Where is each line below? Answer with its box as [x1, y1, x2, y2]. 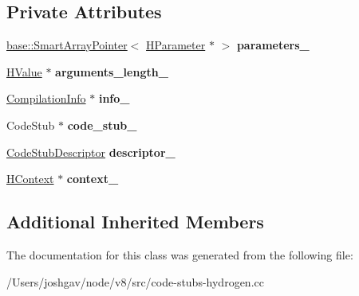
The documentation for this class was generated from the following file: [6, 246, 353, 263]
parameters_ [236, 37, 310, 53]
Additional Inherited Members [6, 209, 264, 234]
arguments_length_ [55, 63, 168, 80]
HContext [6, 170, 54, 187]
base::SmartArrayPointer [6, 37, 128, 53]
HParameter [146, 37, 206, 53]
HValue [6, 63, 42, 80]
